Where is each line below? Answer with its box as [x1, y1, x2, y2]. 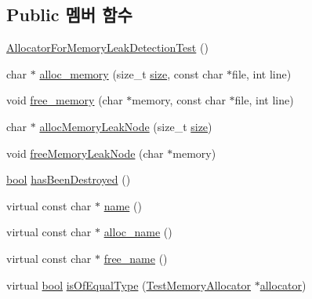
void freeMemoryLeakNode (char [6, 144, 164, 161]
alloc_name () [103, 224, 172, 240]
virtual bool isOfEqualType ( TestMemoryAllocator [6, 276, 252, 293]
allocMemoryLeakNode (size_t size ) [39, 118, 212, 134]
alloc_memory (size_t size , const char [39, 65, 223, 82]
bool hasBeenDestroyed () [6, 171, 131, 188]
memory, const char [132, 92, 226, 108]
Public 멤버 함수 [6, 2, 132, 27]
